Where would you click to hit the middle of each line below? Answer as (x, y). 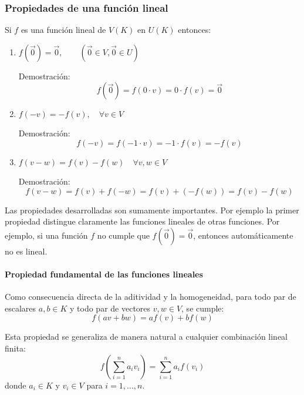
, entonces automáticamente (243, 235)
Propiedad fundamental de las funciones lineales (104, 274)
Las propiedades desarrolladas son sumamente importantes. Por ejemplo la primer (152, 210)
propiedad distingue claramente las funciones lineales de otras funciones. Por (142, 221)
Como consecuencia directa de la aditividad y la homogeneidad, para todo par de (151, 297)
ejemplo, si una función (46, 235)
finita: (15, 348)
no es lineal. (26, 251)
